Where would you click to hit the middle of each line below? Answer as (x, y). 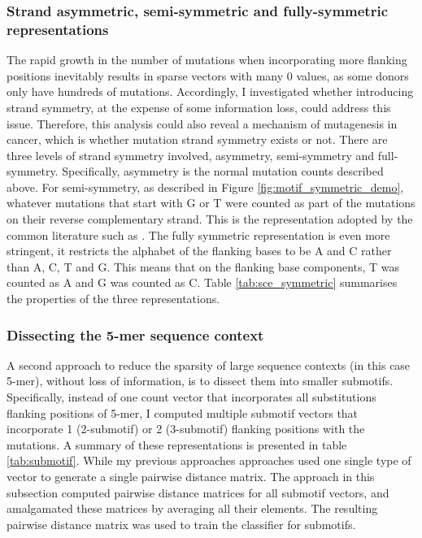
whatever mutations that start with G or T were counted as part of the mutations (211, 203)
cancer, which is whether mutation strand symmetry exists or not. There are (197, 139)
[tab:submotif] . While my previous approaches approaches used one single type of (209, 460)
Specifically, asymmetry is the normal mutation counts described (223, 171)
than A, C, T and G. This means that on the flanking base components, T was (203, 266)
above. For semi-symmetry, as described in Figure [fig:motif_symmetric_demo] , (205, 187)
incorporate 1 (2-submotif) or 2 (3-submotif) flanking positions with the (186, 429)
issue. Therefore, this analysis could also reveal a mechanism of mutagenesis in (202, 123)
